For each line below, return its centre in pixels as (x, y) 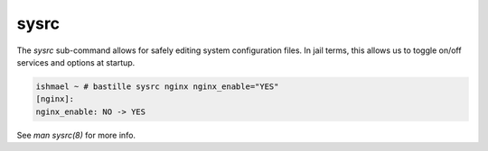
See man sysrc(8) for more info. (76, 135)
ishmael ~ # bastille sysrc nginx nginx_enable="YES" (157, 86)
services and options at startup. (76, 62)
